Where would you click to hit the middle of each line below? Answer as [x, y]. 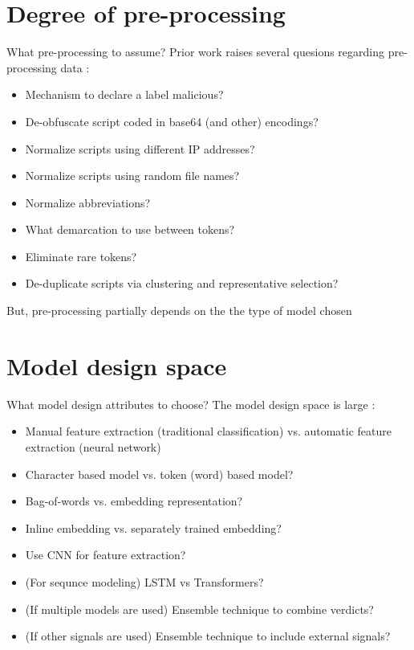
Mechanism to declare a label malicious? [124, 94]
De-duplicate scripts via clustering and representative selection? [182, 283]
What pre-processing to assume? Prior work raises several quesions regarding [195, 52]
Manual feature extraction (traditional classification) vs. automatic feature [208, 431]
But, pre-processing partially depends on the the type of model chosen [179, 311]
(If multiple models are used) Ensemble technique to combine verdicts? [199, 609]
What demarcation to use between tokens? [130, 229]
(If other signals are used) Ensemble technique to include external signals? [208, 636]
